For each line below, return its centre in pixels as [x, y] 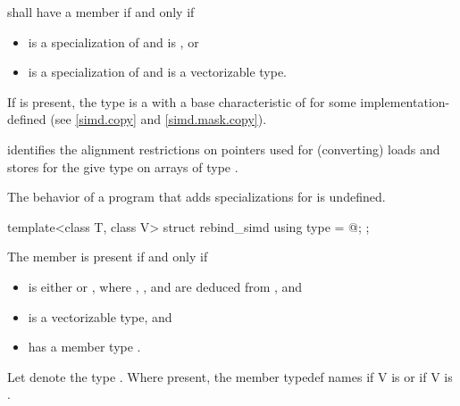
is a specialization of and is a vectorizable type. [157, 72]
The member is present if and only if [108, 257]
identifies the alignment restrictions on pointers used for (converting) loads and [224, 149]
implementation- [405, 101]
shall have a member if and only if [101, 12]
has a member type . [84, 347]
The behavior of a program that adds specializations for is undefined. [197, 197]
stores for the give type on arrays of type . [123, 166]
